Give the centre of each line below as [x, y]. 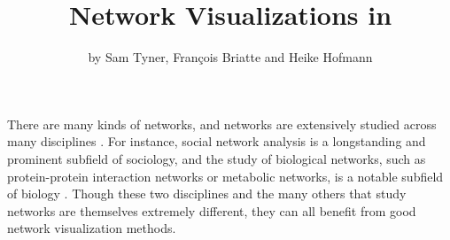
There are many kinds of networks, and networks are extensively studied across [222, 124]
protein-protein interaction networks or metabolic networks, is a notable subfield [225, 176]
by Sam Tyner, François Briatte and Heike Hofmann [230, 57]
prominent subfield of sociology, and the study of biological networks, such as [217, 158]
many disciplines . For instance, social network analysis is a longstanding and [217, 141]
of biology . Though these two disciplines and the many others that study [207, 194]
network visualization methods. [92, 228]
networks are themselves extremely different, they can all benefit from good [212, 210]
